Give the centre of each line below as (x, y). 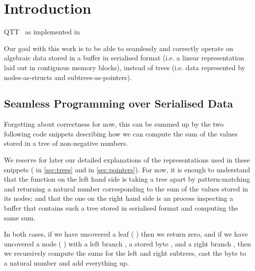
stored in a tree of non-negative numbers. (66, 143)
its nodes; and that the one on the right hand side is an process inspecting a (119, 198)
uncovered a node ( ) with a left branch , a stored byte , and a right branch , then (127, 243)
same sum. (20, 217)
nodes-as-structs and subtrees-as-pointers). (68, 77)
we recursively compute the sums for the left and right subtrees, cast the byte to (125, 253)
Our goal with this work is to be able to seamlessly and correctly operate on (119, 48)
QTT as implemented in (42, 32)
